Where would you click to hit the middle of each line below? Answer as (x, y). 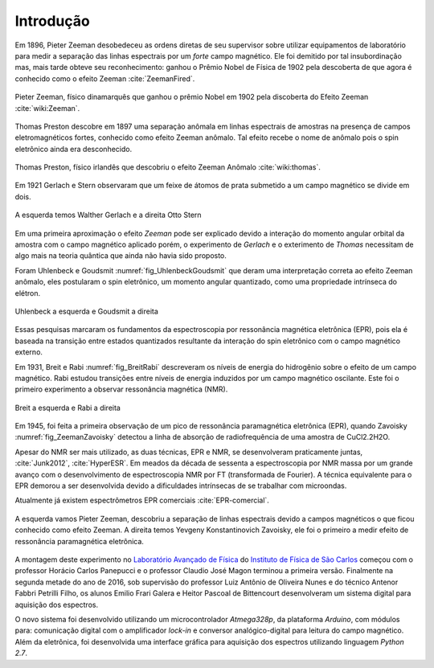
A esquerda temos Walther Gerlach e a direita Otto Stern (108, 215)
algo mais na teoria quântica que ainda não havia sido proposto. (121, 256)
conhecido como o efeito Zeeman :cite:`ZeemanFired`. (105, 78)
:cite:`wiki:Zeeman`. (47, 108)
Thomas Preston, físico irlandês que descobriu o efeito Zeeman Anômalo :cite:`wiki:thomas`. (168, 167)
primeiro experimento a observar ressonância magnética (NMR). (121, 389)
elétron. (28, 293)
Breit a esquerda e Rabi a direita (68, 408)
